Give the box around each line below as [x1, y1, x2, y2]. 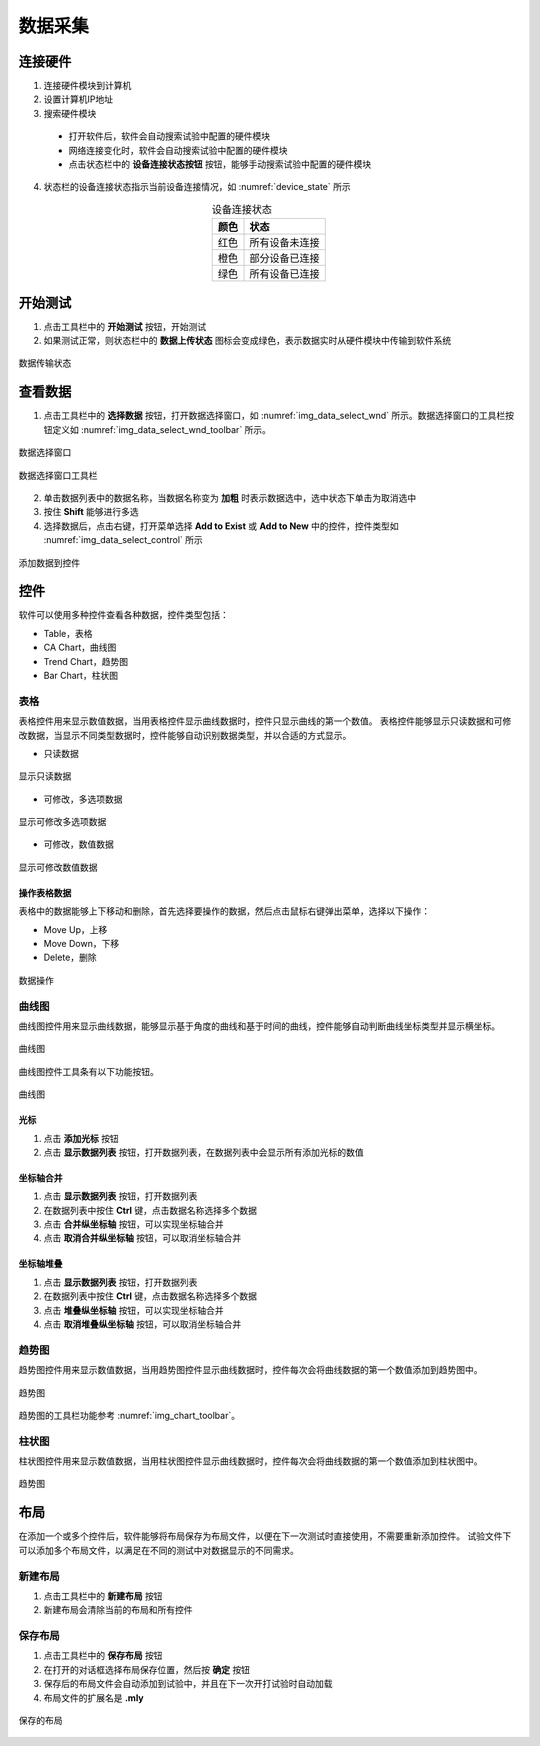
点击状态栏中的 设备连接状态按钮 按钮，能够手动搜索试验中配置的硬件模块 [68, 158, 372, 170]
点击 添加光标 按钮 [43, 1132, 119, 1144]
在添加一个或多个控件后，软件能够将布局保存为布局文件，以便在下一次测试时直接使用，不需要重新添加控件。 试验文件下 [18, 1530, 512, 1542]
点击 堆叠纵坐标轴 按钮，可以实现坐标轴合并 [43, 1304, 224, 1316]
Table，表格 [43, 627, 93, 639]
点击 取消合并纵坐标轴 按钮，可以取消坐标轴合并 [43, 1232, 242, 1244]
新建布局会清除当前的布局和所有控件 [43, 1604, 193, 1616]
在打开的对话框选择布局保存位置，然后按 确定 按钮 [43, 1663, 250, 1675]
